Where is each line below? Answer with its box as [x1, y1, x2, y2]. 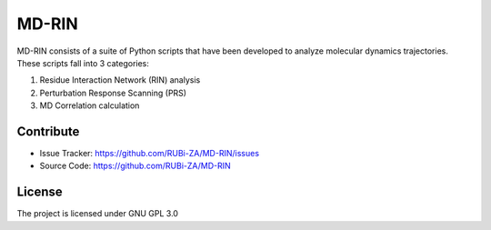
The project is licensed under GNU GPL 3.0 [16, 208, 179, 219]
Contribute [16, 124, 80, 139]
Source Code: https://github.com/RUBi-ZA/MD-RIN [39, 160, 231, 172]
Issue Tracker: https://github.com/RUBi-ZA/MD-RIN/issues [39, 148, 259, 159]
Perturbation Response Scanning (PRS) [39, 87, 186, 98]
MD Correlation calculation [39, 100, 140, 111]
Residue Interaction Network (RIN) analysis [39, 75, 201, 85]
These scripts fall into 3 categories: [16, 57, 150, 68]
